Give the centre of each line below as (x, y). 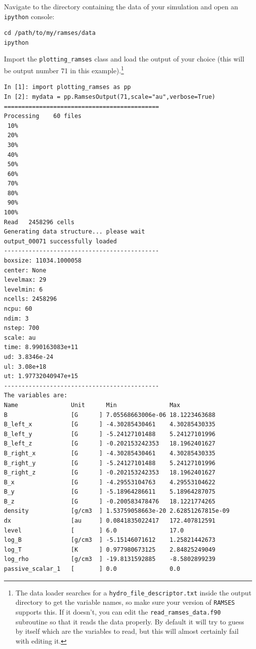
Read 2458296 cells (39, 222)
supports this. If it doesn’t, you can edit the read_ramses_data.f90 (118, 611)
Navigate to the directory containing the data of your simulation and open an (121, 6)
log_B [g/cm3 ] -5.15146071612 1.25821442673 (110, 540)
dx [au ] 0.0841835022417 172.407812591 (110, 521)
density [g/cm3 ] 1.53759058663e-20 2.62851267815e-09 (117, 511)
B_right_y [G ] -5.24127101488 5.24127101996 (110, 463)
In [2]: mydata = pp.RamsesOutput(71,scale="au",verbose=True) (110, 97)
